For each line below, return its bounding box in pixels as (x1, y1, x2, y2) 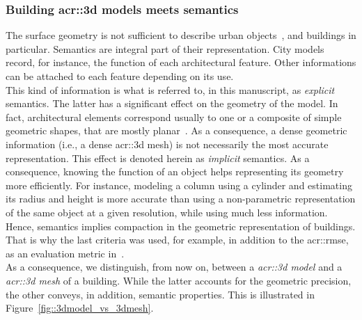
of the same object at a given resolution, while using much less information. (6, 205, 328, 219)
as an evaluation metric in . (6, 246, 125, 260)
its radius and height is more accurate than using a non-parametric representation (6, 191, 356, 206)
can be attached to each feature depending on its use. (6, 69, 234, 83)
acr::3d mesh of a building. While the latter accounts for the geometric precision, (6, 273, 352, 287)
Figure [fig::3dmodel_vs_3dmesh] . (6, 301, 154, 315)
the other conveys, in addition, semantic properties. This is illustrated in (6, 287, 315, 301)
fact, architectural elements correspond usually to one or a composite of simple (6, 109, 342, 124)
